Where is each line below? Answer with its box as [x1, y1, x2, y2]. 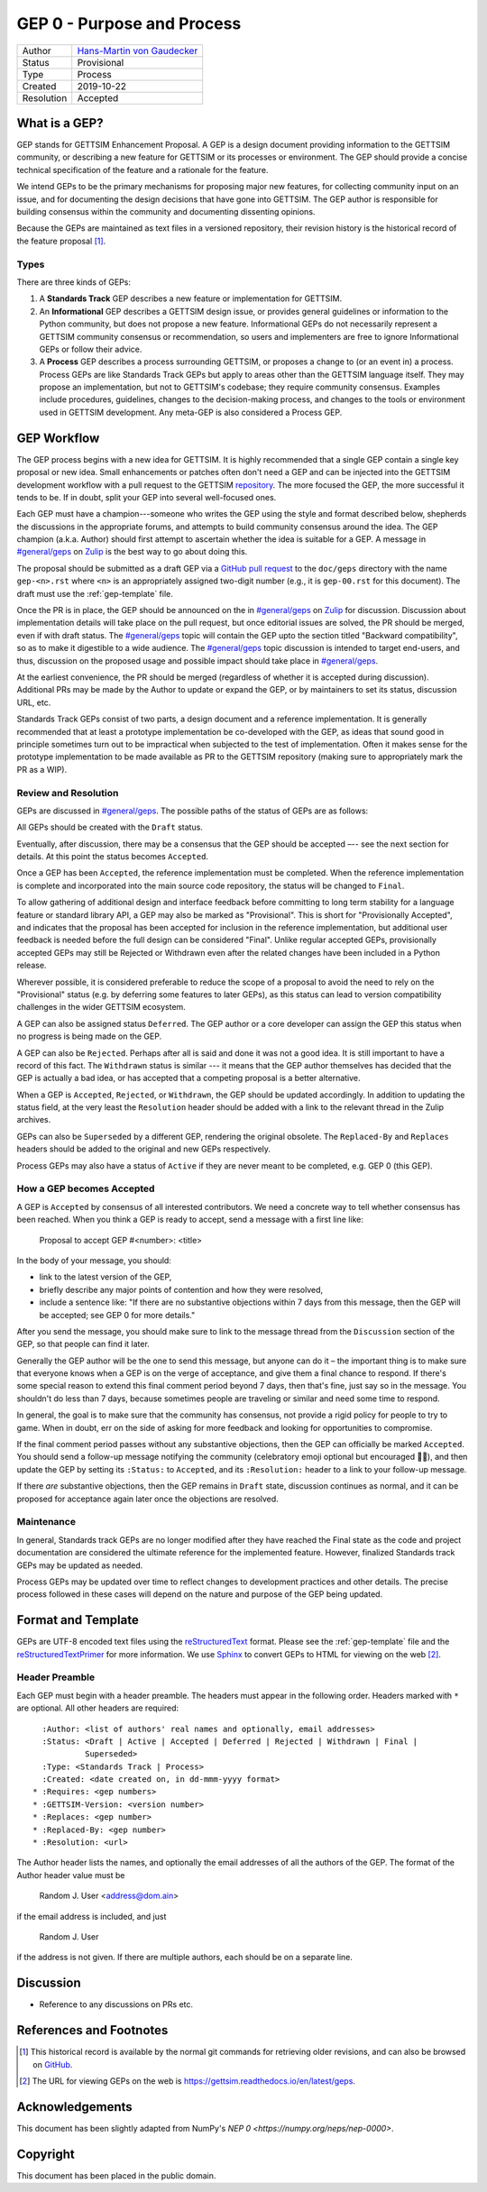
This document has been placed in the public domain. [16, 2169, 216, 2181]
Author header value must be [16, 1869, 125, 1880]
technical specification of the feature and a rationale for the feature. [16, 164, 269, 175]
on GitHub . [32, 2059, 73, 2069]
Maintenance [16, 1516, 77, 1528]
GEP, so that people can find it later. [16, 1339, 151, 1350]
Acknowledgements [16, 2099, 133, 2114]
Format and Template [16, 1612, 139, 1628]
